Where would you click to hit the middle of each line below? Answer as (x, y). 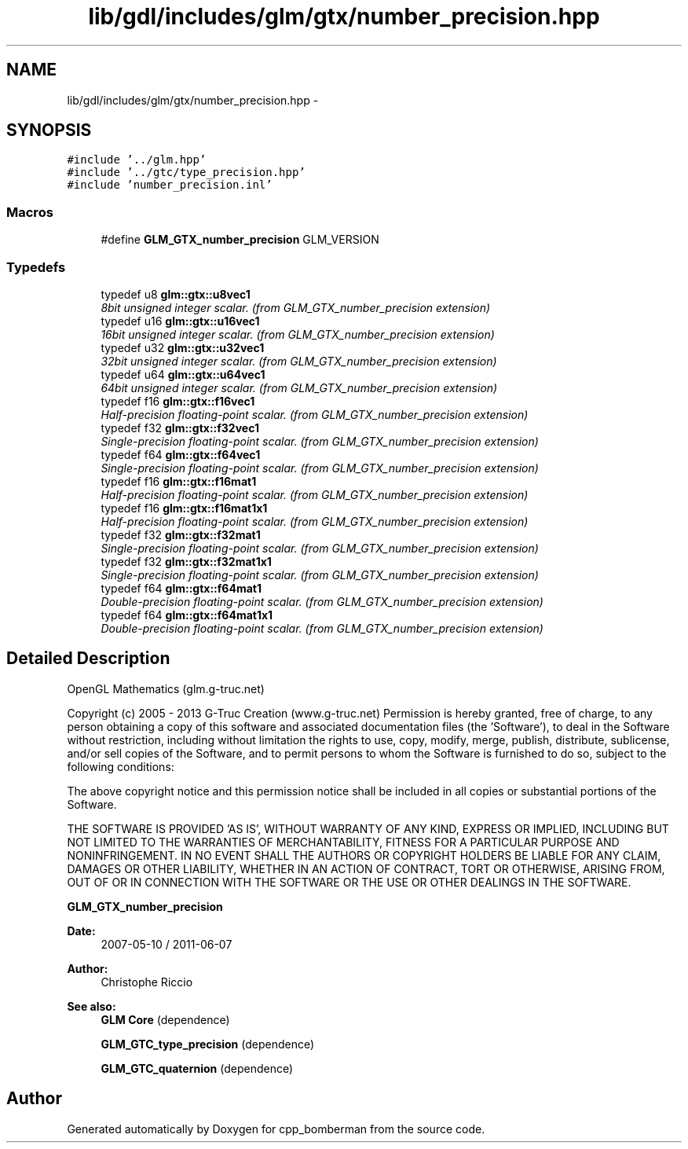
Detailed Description (88, 659)
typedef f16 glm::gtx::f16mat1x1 (184, 508)
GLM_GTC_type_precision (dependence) (208, 1044)
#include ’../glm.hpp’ (137, 160)
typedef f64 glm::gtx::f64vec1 (181, 454)
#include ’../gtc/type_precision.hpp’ (186, 173)
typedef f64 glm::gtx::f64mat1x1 (187, 615)
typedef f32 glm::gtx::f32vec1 (180, 428)
